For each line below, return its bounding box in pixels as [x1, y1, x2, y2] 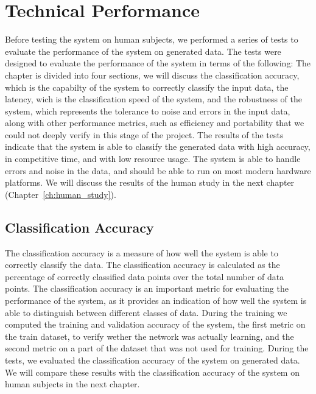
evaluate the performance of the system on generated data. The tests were [5, 44, 281, 57]
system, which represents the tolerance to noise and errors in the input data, [5, 104, 290, 117]
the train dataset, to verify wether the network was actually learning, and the [5, 329, 294, 342]
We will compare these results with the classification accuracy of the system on [5, 365, 300, 378]
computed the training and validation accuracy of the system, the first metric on [5, 318, 306, 331]
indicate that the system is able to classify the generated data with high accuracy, [5, 140, 311, 153]
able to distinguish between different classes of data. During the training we [5, 306, 287, 318]
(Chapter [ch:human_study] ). [5, 188, 116, 200]
